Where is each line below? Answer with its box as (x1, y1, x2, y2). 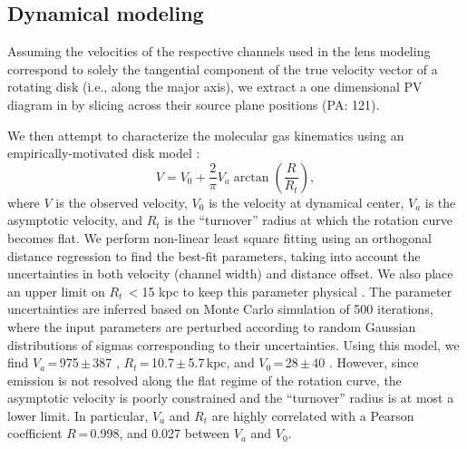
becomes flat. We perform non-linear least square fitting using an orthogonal (7, 228, 432, 247)
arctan (233, 171, 269, 184)
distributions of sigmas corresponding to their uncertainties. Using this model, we (7, 335, 460, 354)
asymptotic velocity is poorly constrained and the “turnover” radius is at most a (7, 388, 454, 407)
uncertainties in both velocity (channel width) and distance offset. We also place (7, 264, 453, 283)
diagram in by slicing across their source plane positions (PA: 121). (7, 94, 380, 113)
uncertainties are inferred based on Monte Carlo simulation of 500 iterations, (7, 299, 433, 318)
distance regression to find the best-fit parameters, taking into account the (7, 246, 421, 265)
